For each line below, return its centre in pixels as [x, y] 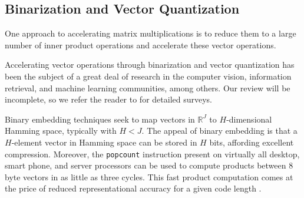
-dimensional [249, 119]
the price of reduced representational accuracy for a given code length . [133, 188]
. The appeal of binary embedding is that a [219, 131]
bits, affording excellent [252, 142]
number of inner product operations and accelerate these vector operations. [141, 44]
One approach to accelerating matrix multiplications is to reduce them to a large [151, 33]
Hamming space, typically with [61, 131]
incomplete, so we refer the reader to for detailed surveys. [108, 99]
